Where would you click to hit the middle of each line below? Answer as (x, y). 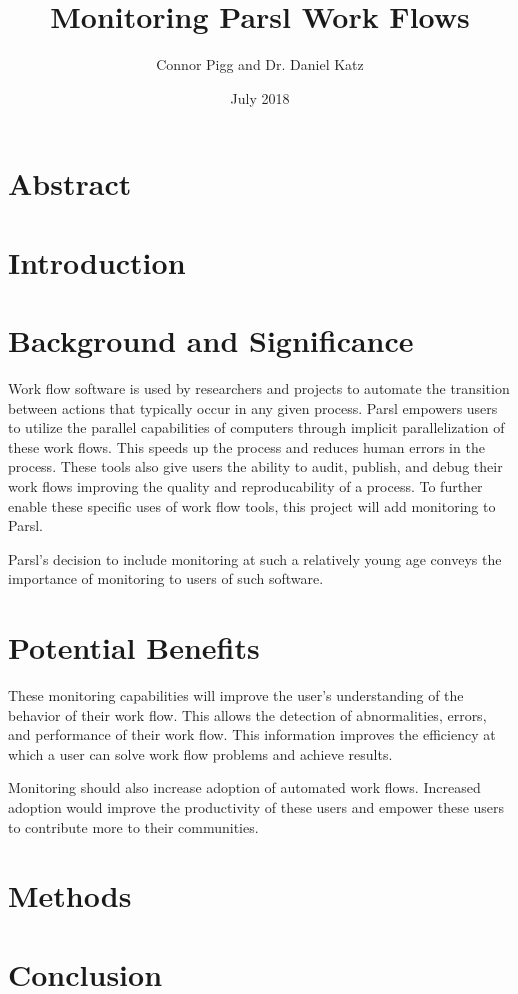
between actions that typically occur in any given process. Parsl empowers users (253, 407)
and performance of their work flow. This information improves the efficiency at (252, 734)
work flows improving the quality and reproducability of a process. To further (245, 485)
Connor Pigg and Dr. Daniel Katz (260, 64)
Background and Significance (211, 340)
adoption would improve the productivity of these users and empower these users (256, 807)
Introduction (97, 261)
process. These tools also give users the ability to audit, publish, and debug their (255, 466)
